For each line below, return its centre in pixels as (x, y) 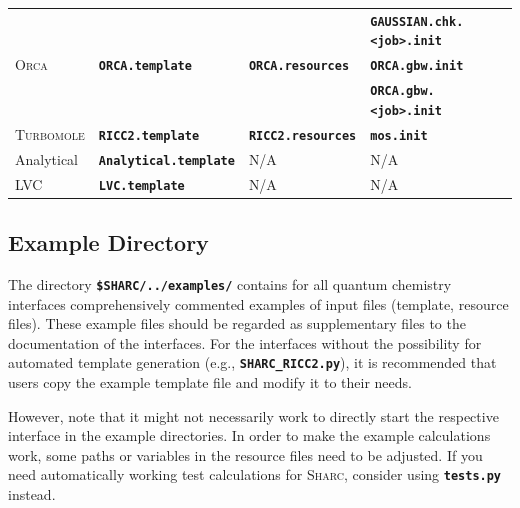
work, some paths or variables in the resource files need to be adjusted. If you (245, 454)
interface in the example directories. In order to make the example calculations (249, 435)
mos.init (399, 135)
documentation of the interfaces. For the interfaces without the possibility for (245, 342)
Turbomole (50, 133)
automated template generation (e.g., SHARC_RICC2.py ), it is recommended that (252, 362)
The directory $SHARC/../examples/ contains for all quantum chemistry (230, 283)
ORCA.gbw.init (417, 66)
